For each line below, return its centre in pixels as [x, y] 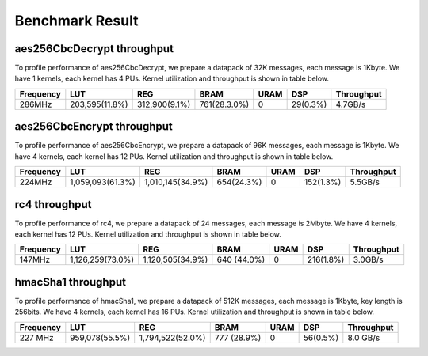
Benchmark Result [76, 21]
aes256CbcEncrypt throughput [94, 127]
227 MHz [36, 338]
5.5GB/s [365, 182]
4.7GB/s [351, 104]
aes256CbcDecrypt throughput [94, 49]
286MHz [36, 104]
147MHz [35, 259]
